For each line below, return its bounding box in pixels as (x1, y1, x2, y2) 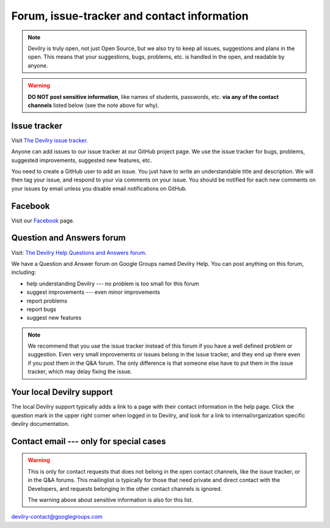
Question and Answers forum (11, 233, 126, 243)
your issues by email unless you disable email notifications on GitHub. (11, 185, 188, 192)
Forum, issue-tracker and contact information (11, 9, 249, 23)
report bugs (26, 306, 56, 313)
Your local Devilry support (11, 387, 113, 397)
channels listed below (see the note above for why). (28, 101, 159, 109)
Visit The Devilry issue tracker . (11, 136, 88, 144)
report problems (26, 297, 67, 304)
